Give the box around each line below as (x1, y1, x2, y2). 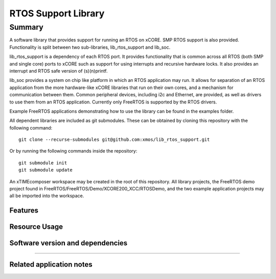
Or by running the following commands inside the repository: (9, 148, 137, 154)
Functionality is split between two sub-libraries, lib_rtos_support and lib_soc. (9, 44, 171, 50)
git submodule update (18, 167, 73, 173)
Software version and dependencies (9, 239, 128, 248)
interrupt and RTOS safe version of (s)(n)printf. (9, 68, 108, 74)
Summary (9, 23, 43, 32)
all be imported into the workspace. (9, 192, 84, 199)
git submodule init (18, 160, 67, 166)
